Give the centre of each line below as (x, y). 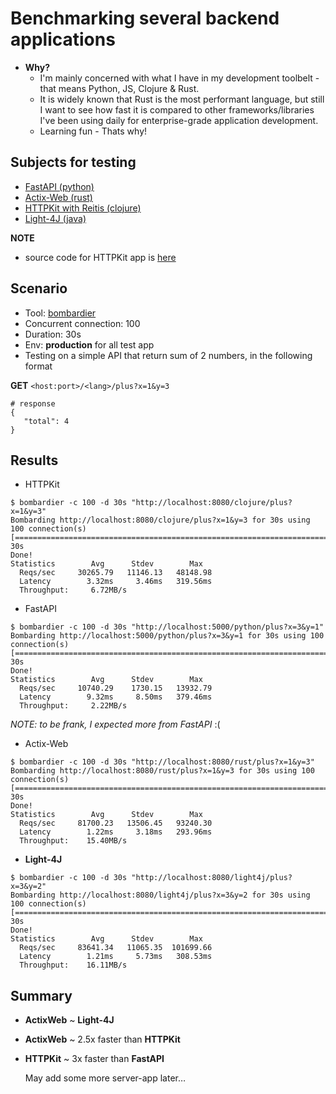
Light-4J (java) (55, 218)
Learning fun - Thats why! (93, 131)
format (38, 366)
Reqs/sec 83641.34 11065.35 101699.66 (116, 948)
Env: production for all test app (89, 344)
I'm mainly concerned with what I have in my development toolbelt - (179, 78)
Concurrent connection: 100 (82, 323)
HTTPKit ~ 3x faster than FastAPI (94, 1059)
